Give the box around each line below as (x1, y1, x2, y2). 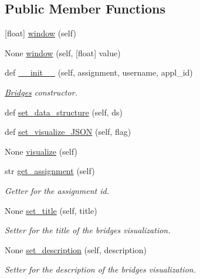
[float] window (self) (5, 27, 76, 39)
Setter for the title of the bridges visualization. (5, 224, 171, 236)
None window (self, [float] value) (5, 46, 121, 59)
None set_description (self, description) (5, 243, 147, 256)
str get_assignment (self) (5, 165, 95, 177)
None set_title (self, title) (5, 204, 97, 216)
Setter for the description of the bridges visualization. (5, 263, 196, 275)
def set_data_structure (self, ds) (5, 106, 123, 118)
